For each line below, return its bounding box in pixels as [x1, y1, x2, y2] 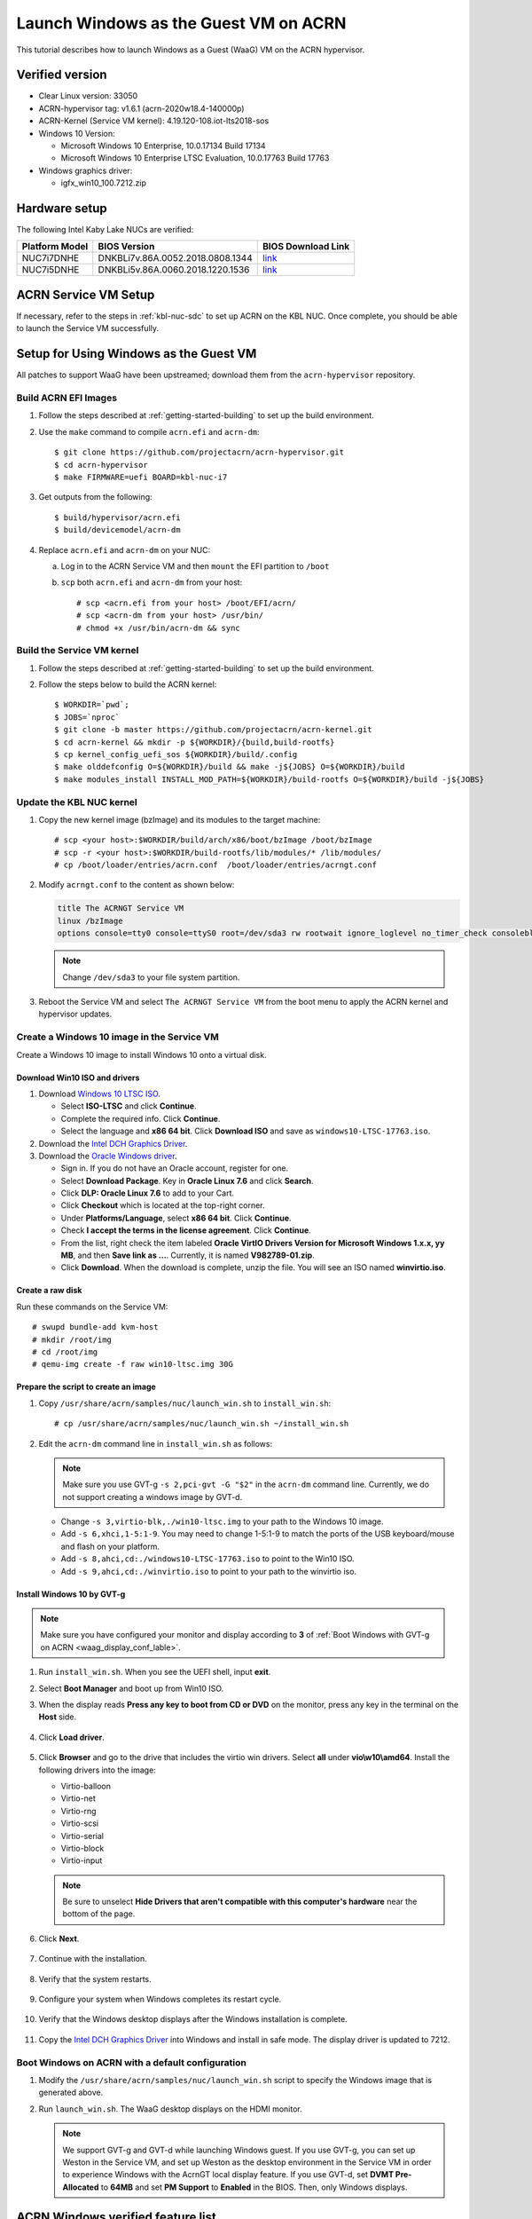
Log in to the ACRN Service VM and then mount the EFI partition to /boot [60, 560, 330, 572]
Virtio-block [60, 1843, 105, 1853]
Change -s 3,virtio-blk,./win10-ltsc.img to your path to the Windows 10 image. [60, 1516, 385, 1527]
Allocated [62, 2182, 99, 2192]
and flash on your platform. [60, 1541, 160, 1552]
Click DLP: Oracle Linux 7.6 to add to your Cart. [60, 1188, 235, 1198]
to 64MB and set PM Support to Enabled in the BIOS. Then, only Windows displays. [100, 2182, 408, 2192]
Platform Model [21, 241, 89, 253]
